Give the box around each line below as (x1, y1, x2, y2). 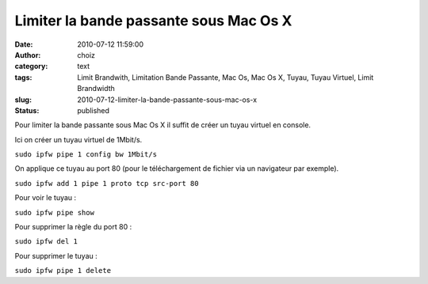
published (77, 105, 110, 115)
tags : (14, 72, 32, 82)
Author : (14, 50, 41, 59)
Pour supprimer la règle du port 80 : (14, 222, 132, 232)
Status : (14, 105, 40, 115)
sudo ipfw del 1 (14, 237, 78, 246)
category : (14, 62, 48, 71)
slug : (14, 95, 32, 104)
